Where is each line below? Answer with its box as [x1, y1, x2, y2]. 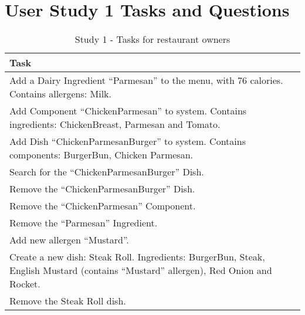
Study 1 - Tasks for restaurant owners [74, 32, 231, 46]
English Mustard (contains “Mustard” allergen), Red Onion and [9, 263, 272, 277]
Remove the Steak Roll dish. [9, 294, 126, 308]
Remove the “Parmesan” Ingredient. [9, 216, 158, 230]
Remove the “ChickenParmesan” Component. [9, 199, 196, 213]
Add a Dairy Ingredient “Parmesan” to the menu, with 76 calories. [9, 73, 283, 87]
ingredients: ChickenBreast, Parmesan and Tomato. [9, 117, 221, 131]
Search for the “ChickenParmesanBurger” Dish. [9, 165, 204, 179]
